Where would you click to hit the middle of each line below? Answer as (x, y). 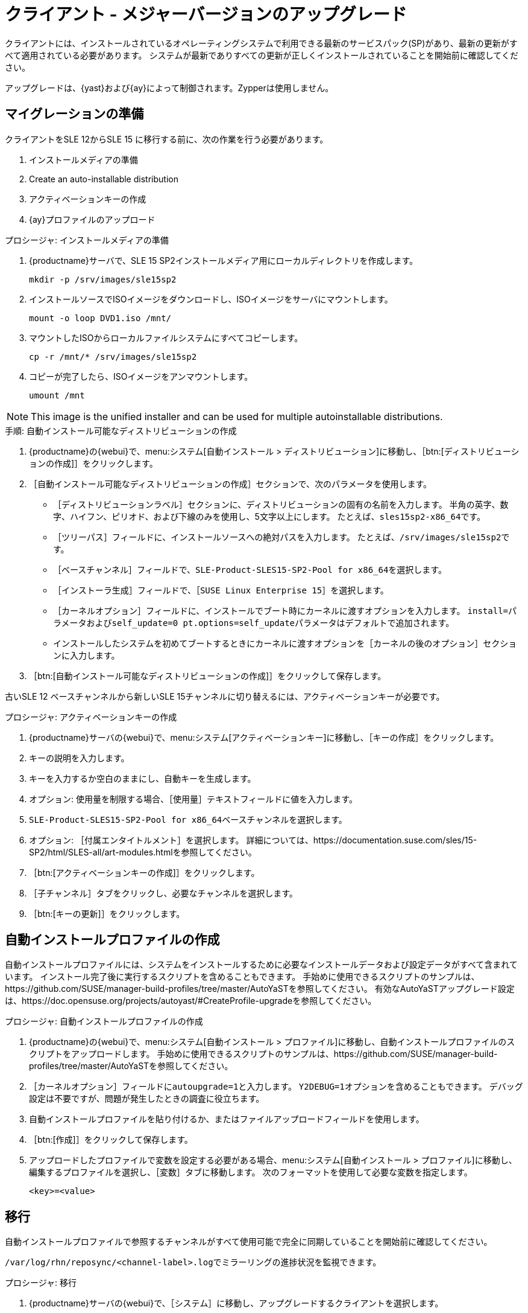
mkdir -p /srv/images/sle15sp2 (103, 279)
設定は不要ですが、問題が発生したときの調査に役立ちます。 (147, 1099)
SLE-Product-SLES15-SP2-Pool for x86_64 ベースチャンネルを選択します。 (188, 819)
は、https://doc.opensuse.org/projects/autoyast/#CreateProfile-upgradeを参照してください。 (191, 1001)
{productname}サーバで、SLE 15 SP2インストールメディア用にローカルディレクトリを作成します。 (224, 260)
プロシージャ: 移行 (41, 1283)
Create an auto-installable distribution (104, 179)
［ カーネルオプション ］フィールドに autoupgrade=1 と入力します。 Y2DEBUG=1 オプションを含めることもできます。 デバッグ (276, 1087)
